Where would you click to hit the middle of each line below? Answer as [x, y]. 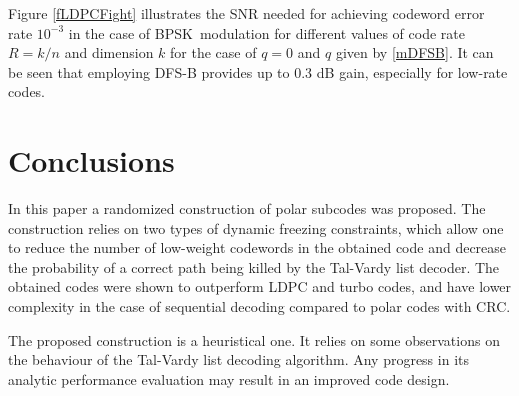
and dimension [109, 52]
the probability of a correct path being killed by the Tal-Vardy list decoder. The [254, 266]
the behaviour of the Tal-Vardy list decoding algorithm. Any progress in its [238, 359]
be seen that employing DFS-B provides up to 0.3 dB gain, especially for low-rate [258, 71]
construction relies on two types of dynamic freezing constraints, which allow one [256, 227]
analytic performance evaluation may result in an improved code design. [229, 378]
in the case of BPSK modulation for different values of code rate [266, 32]
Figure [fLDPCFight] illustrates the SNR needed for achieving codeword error [246, 13]
